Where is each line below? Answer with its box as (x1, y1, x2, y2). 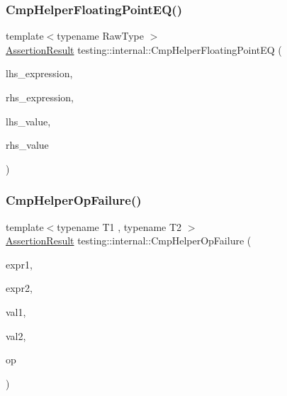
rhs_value (6, 137, 49, 152)
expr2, (6, 281, 33, 295)
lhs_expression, (6, 66, 73, 81)
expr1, (6, 256, 33, 271)
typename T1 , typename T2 (57, 219, 182, 234)
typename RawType (57, 28, 145, 43)
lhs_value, (6, 113, 51, 128)
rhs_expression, (6, 90, 74, 104)
